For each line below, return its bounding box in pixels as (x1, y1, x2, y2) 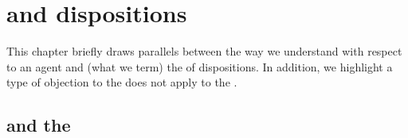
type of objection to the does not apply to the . (6, 74, 237, 90)
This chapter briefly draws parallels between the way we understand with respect (6, 43, 402, 59)
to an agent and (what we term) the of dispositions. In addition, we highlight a (6, 58, 393, 75)
